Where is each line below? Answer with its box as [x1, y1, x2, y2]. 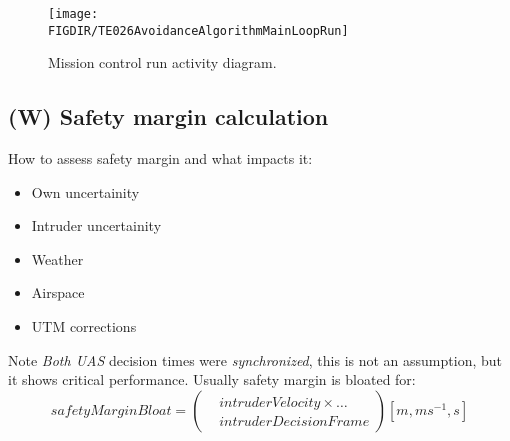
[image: [48, 7, 99, 21]
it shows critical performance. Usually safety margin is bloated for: [8, 369, 416, 390]
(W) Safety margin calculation [8, 101, 329, 132]
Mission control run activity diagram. [48, 52, 277, 73]
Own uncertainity [31, 181, 140, 202]
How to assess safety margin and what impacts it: [8, 148, 313, 169]
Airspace [31, 282, 85, 303]
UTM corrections [31, 316, 137, 337]
